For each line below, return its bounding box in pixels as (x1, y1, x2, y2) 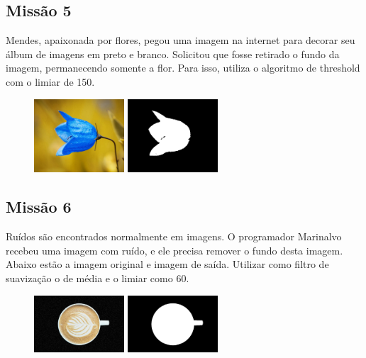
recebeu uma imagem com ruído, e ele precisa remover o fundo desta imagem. (6, 242, 343, 257)
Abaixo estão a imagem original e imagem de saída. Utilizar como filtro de (6, 257, 329, 272)
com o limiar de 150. (6, 74, 95, 89)
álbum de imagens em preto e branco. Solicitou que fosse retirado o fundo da (6, 46, 340, 61)
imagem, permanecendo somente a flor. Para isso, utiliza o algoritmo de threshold (6, 60, 360, 75)
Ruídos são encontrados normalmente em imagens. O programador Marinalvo (6, 229, 342, 244)
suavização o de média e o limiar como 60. (6, 271, 189, 286)
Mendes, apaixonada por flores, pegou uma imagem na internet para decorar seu (6, 33, 355, 47)
